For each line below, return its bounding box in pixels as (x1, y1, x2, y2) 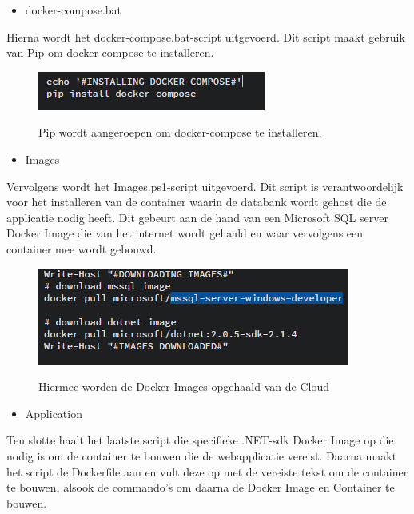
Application (25, 404, 82, 421)
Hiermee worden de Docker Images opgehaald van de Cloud (38, 378, 329, 395)
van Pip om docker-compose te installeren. (6, 44, 214, 61)
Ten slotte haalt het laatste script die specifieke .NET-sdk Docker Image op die (6, 432, 394, 448)
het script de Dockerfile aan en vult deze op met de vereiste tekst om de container (6, 463, 408, 480)
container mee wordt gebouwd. (6, 240, 157, 257)
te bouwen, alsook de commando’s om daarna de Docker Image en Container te (6, 479, 395, 496)
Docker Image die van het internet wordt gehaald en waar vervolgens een (6, 225, 364, 241)
